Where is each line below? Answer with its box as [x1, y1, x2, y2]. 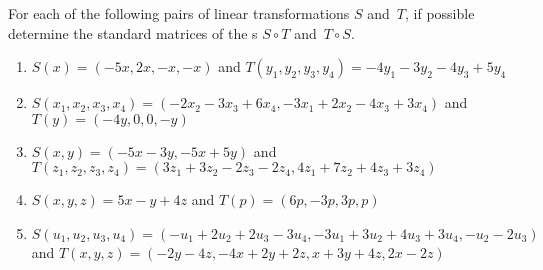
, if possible [405, 3, 475, 23]
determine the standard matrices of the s [8, 22, 258, 43]
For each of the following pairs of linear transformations [8, 3, 350, 23]
